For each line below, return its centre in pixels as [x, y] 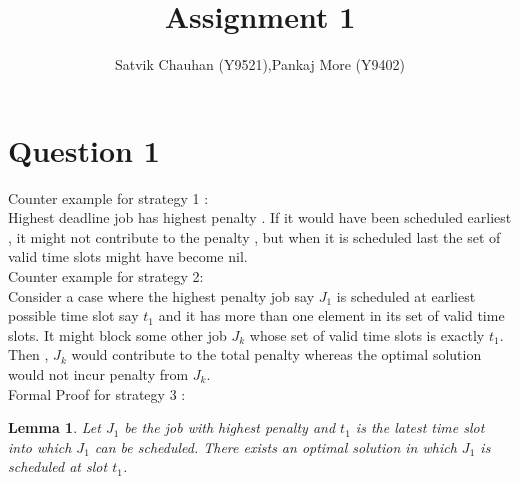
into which [40, 446]
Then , [28, 354]
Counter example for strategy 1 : [108, 197]
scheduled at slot [58, 466]
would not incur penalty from [98, 374]
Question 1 [84, 149]
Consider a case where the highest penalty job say [161, 295]
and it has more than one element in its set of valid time [331, 315]
